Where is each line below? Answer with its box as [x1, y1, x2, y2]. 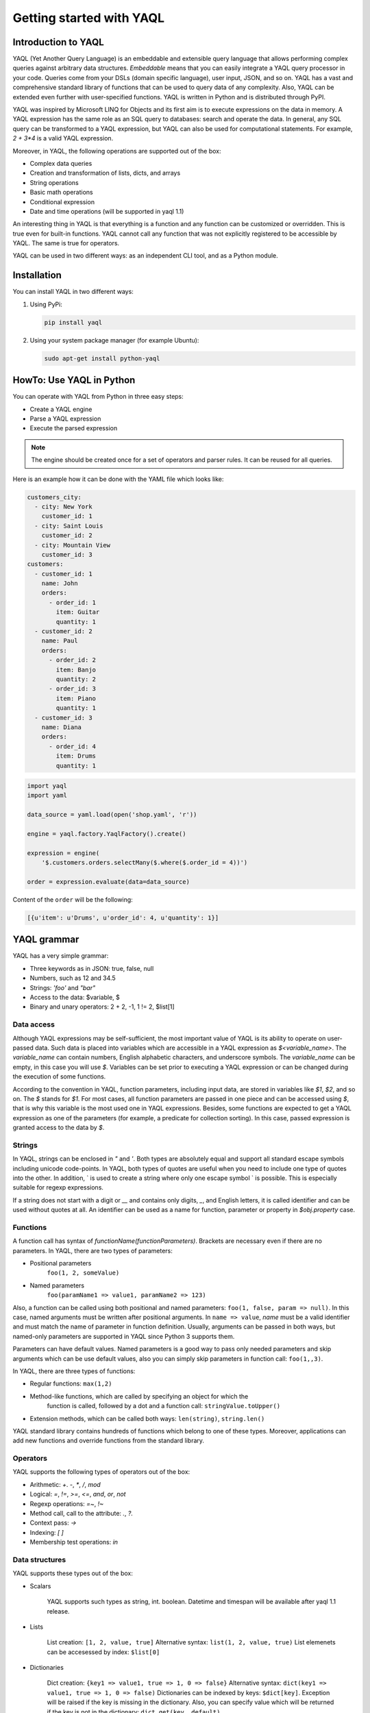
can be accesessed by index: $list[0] [47, 1648, 160, 1656]
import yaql [27, 782, 68, 790]
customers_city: [27, 493, 82, 501]
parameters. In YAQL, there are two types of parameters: [12, 1246, 173, 1255]
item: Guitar [56, 608, 100, 616]
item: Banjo [56, 665, 96, 674]
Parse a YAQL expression [29, 415, 101, 423]
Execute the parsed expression [29, 424, 118, 432]
